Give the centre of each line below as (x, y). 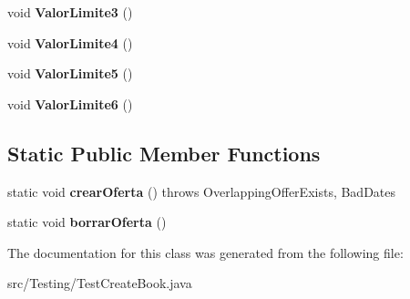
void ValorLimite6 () (70, 103)
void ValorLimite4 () (70, 42)
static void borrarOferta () (87, 222)
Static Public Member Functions (164, 153)
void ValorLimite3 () (70, 12)
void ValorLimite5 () (70, 73)
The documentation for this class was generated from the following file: (205, 252)
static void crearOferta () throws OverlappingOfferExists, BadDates (202, 191)
